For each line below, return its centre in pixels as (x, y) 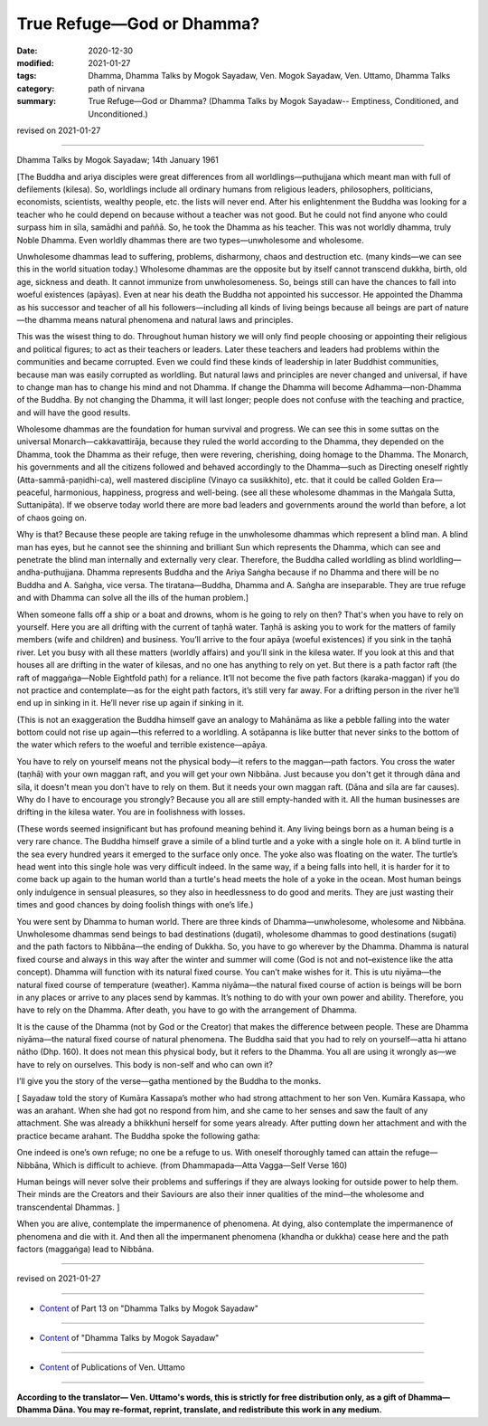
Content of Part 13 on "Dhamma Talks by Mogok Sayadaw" (149, 1308)
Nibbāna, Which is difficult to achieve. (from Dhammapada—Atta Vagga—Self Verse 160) (182, 1165)
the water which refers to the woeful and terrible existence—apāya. (142, 745)
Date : (27, 51)
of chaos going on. (52, 518)
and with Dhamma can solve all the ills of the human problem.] (132, 598)
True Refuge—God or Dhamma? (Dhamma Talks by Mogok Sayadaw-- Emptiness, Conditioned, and (273, 101)
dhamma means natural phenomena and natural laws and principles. (166, 319)
